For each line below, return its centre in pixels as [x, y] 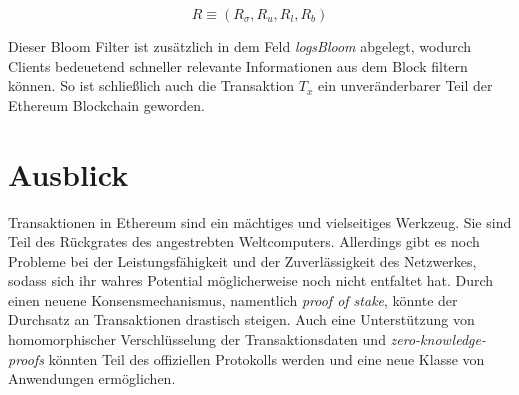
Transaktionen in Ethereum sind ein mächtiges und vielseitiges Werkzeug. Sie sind [260, 221]
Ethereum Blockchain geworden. [106, 104]
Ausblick [68, 173]
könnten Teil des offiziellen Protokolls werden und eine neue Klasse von [266, 358]
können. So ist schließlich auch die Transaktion [151, 85]
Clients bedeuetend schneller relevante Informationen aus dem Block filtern [238, 65]
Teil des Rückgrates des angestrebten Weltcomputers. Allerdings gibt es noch [244, 241]
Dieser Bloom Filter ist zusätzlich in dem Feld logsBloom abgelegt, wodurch [240, 46]
